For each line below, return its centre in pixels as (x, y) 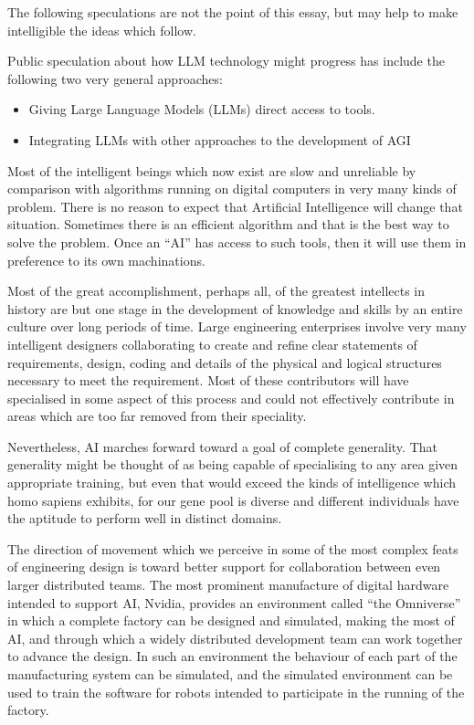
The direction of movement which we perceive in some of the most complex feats (233, 548)
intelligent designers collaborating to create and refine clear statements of (212, 344)
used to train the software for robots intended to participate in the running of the (236, 692)
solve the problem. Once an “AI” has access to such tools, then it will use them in (237, 242)
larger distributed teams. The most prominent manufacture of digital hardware (228, 585)
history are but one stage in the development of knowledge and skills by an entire (235, 308)
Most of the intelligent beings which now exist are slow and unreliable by (212, 170)
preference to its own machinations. (106, 260)
